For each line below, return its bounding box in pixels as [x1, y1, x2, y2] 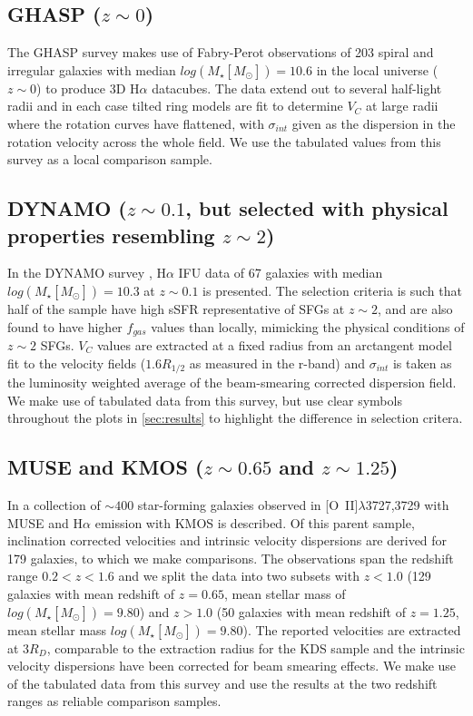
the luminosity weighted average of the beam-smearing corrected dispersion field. [7, 373, 457, 392]
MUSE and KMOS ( [7, 453, 204, 481]
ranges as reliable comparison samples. [7, 691, 222, 711]
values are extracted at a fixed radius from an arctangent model [96, 336, 452, 354]
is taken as [392, 353, 452, 372]
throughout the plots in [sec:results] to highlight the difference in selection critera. [7, 408, 463, 427]
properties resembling [7, 221, 215, 249]
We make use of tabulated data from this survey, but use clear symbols [7, 390, 402, 409]
